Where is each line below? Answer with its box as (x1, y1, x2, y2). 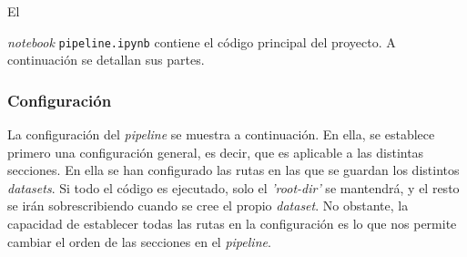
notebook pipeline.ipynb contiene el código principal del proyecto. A (7, 32, 396, 51)
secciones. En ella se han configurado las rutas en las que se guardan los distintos (7, 160, 460, 180)
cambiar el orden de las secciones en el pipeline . (7, 231, 271, 251)
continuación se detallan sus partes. (7, 50, 205, 69)
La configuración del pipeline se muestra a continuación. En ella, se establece (7, 125, 435, 144)
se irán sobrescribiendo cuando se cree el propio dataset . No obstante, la (7, 196, 409, 215)
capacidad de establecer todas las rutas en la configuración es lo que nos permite (7, 214, 457, 233)
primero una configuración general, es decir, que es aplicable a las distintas (7, 142, 424, 161)
